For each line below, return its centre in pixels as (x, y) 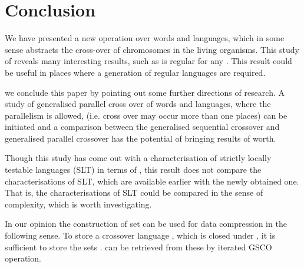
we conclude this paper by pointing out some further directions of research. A (145, 92)
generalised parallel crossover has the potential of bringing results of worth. (141, 138)
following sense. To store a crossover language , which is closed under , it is (140, 235)
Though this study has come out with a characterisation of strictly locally (138, 158)
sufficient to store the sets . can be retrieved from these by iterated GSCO (138, 247)
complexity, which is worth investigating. (78, 204)
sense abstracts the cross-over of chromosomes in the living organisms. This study (152, 49)
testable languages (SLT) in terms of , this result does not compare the (133, 170)
